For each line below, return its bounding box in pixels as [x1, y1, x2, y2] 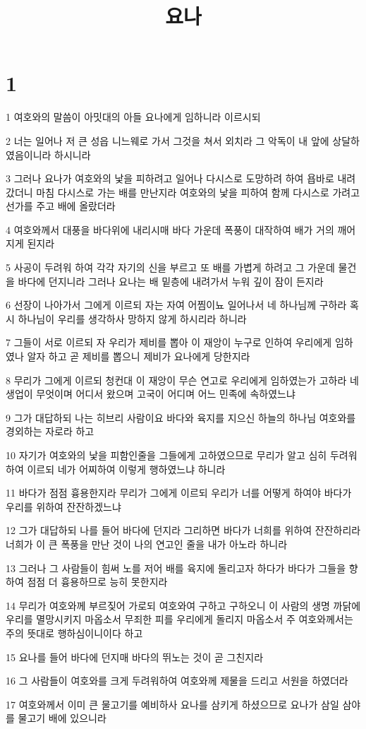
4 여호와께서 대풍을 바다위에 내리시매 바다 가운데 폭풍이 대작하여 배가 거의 [6, 222, 334, 237]
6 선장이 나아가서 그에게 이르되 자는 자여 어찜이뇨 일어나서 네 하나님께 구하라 [6, 297, 347, 312]
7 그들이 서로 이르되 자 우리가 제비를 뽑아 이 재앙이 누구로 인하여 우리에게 [6, 335, 332, 350]
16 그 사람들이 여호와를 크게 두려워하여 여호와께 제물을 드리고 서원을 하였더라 [6, 673, 348, 688]
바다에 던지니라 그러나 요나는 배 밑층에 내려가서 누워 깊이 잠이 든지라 [18, 273, 324, 288]
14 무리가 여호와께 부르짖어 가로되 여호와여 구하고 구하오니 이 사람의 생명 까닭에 [6, 598, 361, 612]
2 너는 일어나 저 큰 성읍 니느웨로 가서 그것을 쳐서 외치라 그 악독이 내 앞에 [6, 133, 329, 148]
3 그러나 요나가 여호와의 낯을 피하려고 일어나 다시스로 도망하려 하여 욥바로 [6, 171, 334, 186]
